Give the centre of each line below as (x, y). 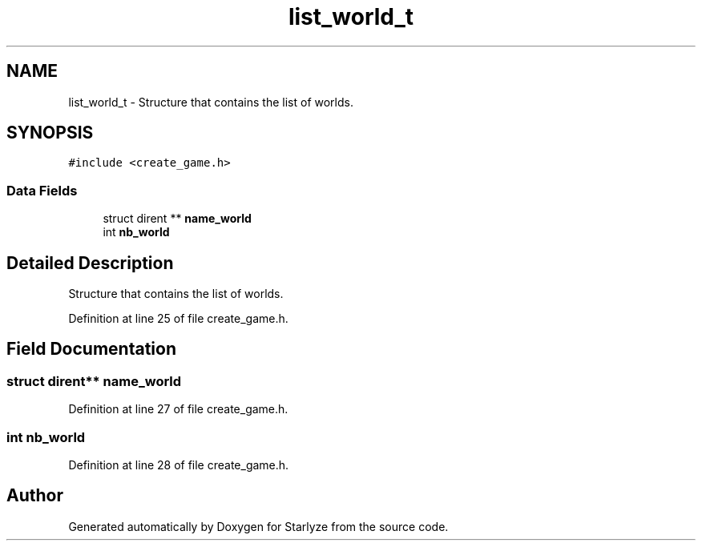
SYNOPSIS (50, 133)
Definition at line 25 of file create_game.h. (178, 319)
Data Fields (42, 190)
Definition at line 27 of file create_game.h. (178, 409)
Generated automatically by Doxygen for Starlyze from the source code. (258, 526)
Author (35, 496)
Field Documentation (91, 349)
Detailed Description (90, 263)
